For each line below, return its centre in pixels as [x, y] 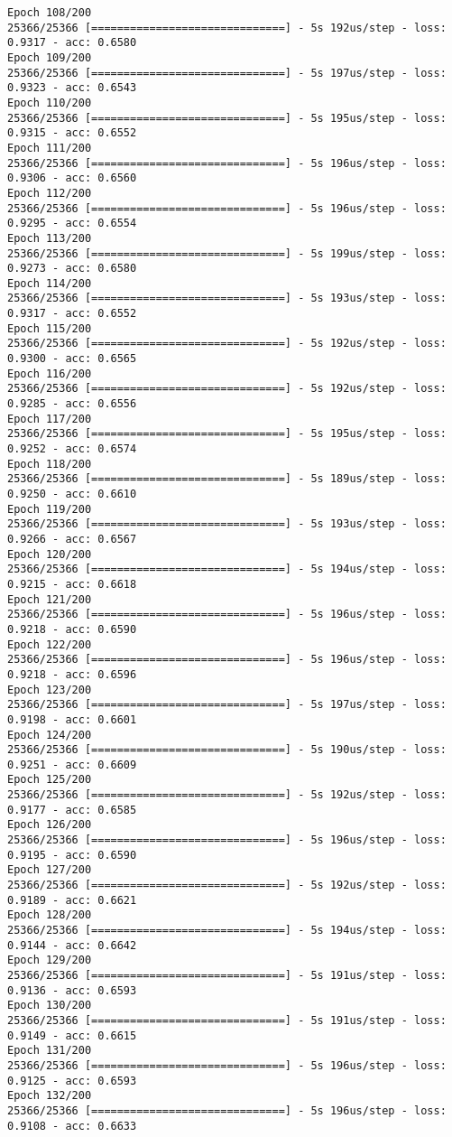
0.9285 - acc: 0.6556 [72, 404]
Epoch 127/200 [50, 870]
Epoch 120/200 [50, 554]
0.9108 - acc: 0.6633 [72, 1126]
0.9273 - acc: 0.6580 [72, 269]
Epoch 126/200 [50, 825]
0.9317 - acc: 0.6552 [72, 314]
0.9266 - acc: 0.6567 [72, 539]
